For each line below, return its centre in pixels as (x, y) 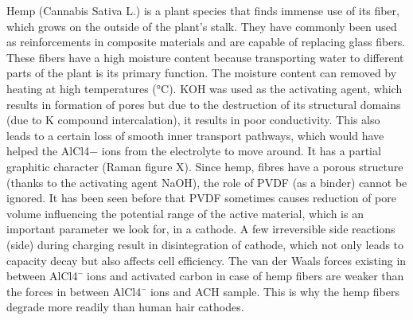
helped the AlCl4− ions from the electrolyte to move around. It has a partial (194, 151)
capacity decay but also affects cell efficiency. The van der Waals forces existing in (206, 260)
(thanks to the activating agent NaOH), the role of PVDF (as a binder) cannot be (207, 182)
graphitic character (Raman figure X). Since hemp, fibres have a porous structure (205, 166)
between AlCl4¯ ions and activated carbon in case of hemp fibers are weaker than (205, 276)
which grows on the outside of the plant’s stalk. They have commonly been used (202, 26)
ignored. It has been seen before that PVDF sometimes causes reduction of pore (201, 198)
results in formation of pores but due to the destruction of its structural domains (204, 104)
